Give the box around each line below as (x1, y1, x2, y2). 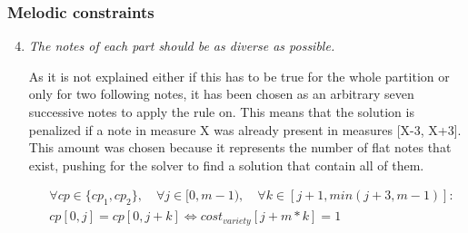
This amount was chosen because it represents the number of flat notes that (28, 138, 452, 157)
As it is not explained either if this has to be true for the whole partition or (28, 66, 450, 85)
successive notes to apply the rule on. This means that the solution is (28, 102, 414, 121)
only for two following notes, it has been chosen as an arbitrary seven (28, 84, 414, 103)
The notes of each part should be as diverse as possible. (28, 36, 335, 55)
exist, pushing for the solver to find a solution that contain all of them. (28, 155, 424, 174)
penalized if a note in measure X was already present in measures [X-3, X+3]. (28, 120, 462, 139)
